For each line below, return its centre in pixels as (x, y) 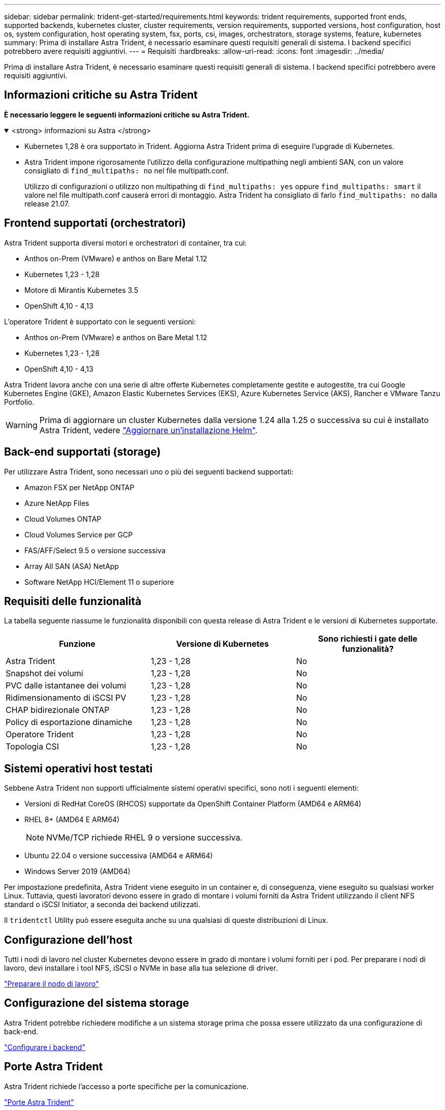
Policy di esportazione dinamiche (69, 722)
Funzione (77, 644)
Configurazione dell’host (68, 940)
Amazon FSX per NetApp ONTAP (80, 487)
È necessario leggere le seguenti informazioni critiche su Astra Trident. (127, 114)
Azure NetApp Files (57, 503)
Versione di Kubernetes (222, 644)
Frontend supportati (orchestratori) (95, 223)
